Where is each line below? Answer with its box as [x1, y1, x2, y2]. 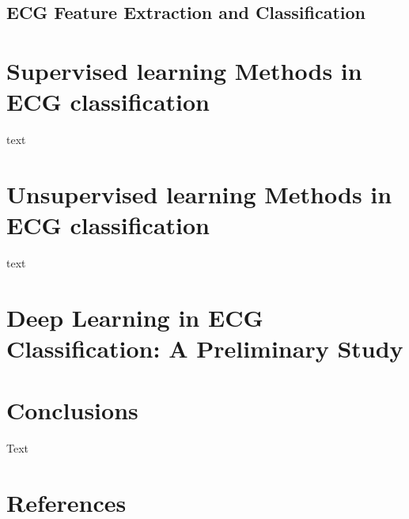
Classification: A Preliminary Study [6, 331, 403, 364]
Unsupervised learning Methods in [6, 177, 392, 210]
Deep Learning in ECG [6, 301, 263, 333]
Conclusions [6, 394, 138, 426]
